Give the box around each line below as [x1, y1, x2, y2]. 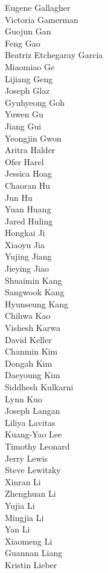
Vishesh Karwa [5, 321, 60, 334]
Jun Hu [5, 191, 33, 203]
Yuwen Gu [5, 108, 43, 120]
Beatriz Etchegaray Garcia [5, 48, 103, 61]
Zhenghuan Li [5, 487, 56, 500]
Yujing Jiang [5, 250, 52, 263]
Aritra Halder [5, 143, 56, 156]
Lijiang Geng [5, 72, 53, 85]
